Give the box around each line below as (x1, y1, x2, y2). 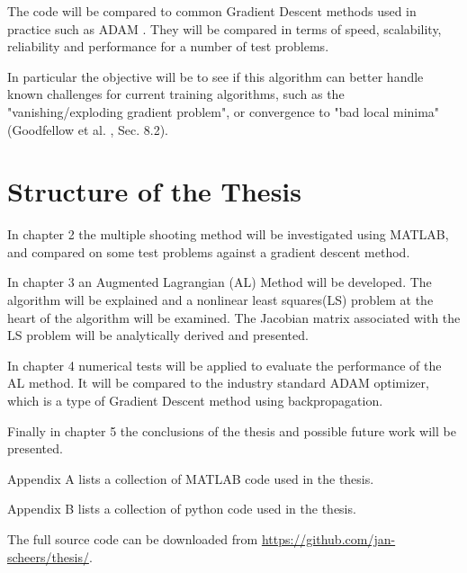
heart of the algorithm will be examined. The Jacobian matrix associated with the (7, 308, 461, 327)
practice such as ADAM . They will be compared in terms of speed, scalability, (7, 19, 442, 38)
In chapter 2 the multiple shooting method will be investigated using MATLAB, (7, 225, 449, 244)
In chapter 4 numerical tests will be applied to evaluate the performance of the (7, 355, 442, 374)
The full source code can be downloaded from (7, 530, 258, 548)
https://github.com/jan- (261, 530, 396, 548)
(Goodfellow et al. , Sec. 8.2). (7, 120, 168, 139)
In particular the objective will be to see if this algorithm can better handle (7, 67, 424, 85)
